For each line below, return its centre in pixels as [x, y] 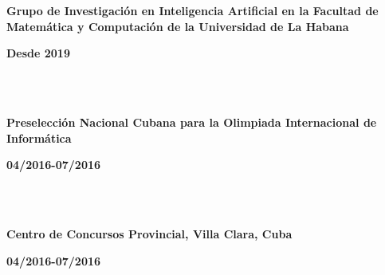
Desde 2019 [38, 53]
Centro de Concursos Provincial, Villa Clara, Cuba [149, 233]
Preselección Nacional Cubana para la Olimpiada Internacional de [192, 122]
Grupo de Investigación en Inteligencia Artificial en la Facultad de [192, 10]
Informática [39, 137]
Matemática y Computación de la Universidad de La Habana [178, 26]
